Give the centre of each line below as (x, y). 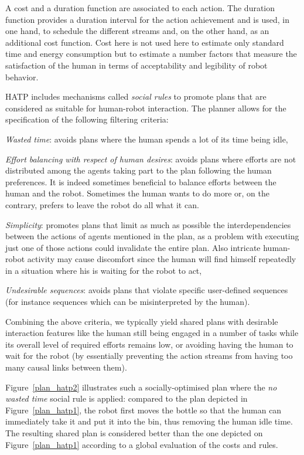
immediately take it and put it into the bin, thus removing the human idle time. (149, 421)
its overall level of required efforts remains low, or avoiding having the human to (149, 344)
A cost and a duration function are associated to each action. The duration (140, 8)
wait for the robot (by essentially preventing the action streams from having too (149, 356)
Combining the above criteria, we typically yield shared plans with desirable (142, 321)
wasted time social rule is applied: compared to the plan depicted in (127, 398)
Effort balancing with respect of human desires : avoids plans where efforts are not (151, 159)
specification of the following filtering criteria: (87, 119)
